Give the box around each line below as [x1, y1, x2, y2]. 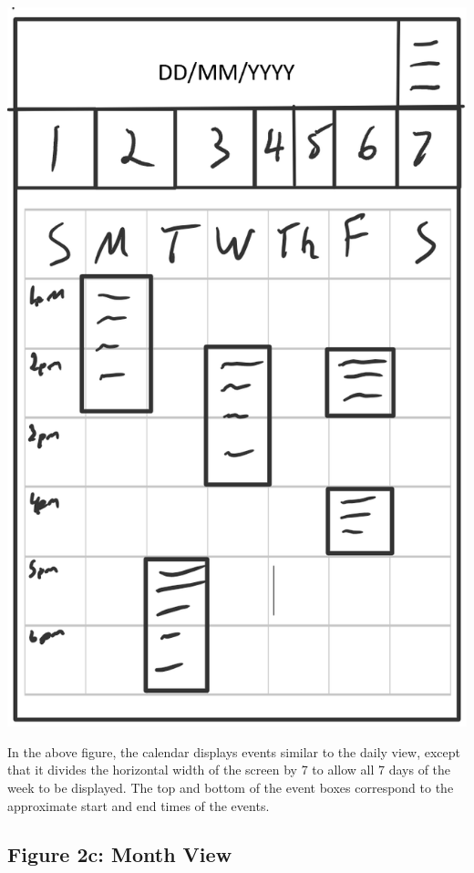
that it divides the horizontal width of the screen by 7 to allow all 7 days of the [7, 760, 451, 779]
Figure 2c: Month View [7, 840, 232, 868]
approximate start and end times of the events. [7, 796, 270, 815]
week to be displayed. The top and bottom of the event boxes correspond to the [7, 777, 454, 796]
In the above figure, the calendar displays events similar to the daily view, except [7, 742, 461, 761]
